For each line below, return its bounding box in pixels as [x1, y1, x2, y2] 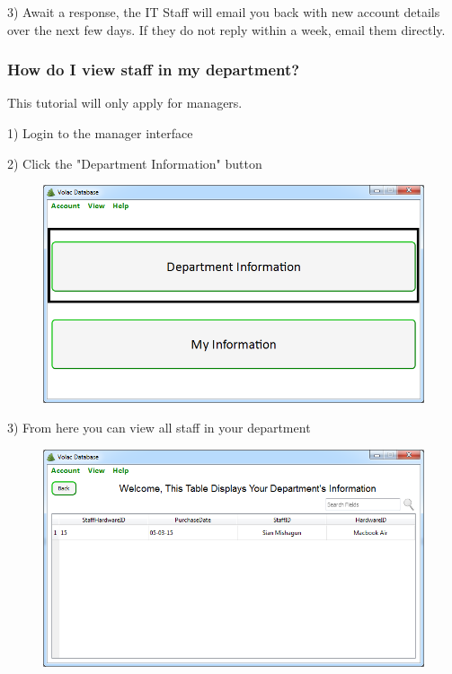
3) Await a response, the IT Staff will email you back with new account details [7, 3, 440, 21]
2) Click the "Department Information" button [7, 153, 262, 172]
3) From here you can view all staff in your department [7, 418, 311, 437]
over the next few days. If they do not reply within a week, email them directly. [7, 20, 446, 39]
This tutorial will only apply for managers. [7, 93, 243, 112]
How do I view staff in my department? [7, 58, 300, 81]
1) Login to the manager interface [7, 124, 193, 142]
